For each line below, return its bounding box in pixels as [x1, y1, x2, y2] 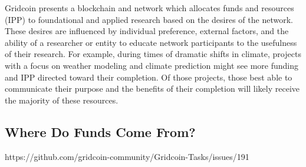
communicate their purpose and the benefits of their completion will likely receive [5, 82, 300, 95]
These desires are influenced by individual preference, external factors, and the [5, 25, 289, 37]
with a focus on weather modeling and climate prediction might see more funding [5, 59, 299, 71]
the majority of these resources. [5, 93, 119, 106]
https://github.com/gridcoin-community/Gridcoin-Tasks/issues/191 [5, 150, 249, 162]
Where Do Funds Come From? [5, 122, 196, 141]
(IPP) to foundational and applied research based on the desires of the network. [5, 13, 293, 25]
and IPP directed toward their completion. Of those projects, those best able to [5, 71, 292, 83]
